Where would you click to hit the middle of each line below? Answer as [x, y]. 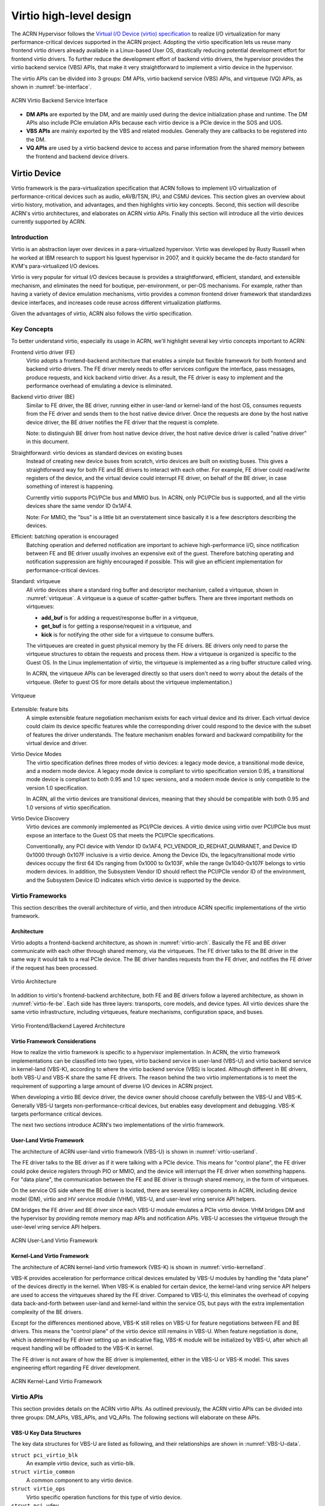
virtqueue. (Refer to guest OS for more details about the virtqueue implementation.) [129, 682]
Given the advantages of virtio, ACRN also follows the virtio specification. [102, 313]
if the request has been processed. [54, 967]
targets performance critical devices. [57, 1114]
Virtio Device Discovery [40, 819]
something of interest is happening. [70, 486]
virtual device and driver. [57, 743]
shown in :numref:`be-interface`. [51, 87]
